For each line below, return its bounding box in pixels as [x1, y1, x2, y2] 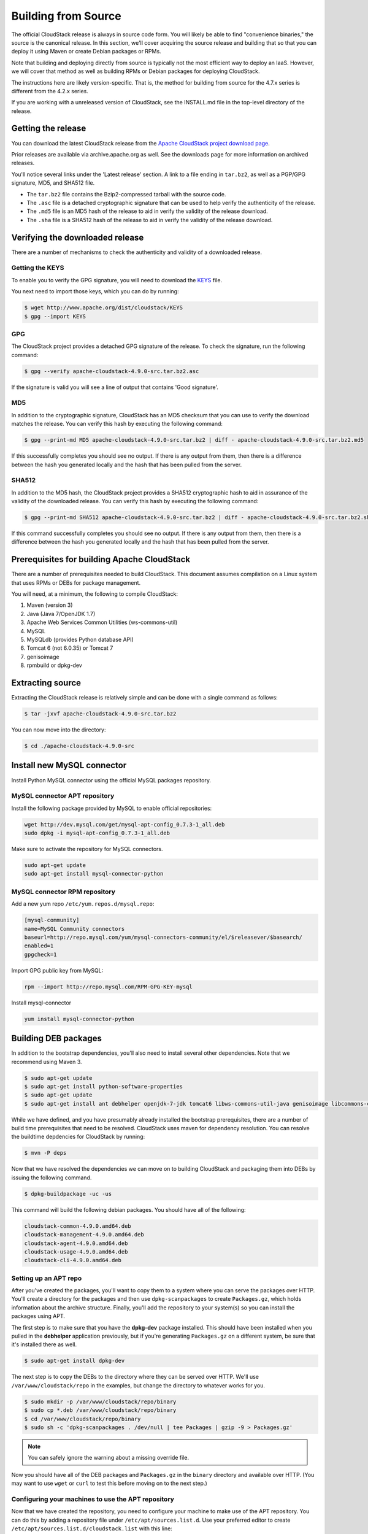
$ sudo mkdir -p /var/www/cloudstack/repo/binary [24, 1398, 177, 1405]
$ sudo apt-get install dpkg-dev [24, 1357, 125, 1365]
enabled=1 [24, 942, 54, 949]
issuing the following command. [11, 1174, 92, 1181]
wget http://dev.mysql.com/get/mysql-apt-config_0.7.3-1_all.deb [24, 821, 225, 828]
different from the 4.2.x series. [11, 87, 88, 94]
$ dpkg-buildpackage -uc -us [24, 1190, 112, 1197]
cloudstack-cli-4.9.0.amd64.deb [24, 1257, 122, 1264]
